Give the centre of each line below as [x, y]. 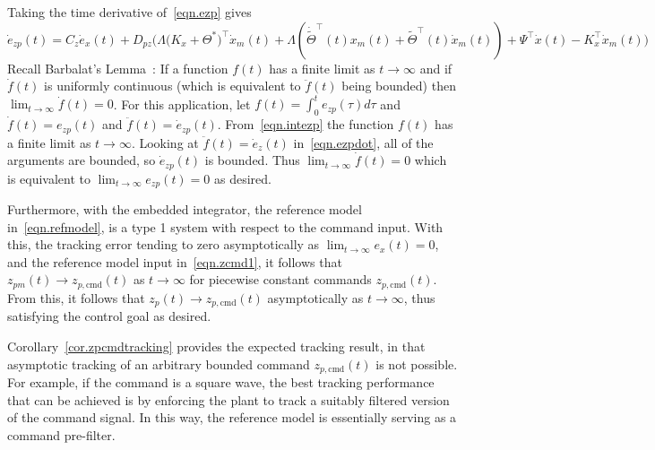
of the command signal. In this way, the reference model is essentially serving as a [232, 417]
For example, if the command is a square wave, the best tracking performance [221, 381]
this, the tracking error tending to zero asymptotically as [164, 244]
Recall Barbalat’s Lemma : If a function [118, 68]
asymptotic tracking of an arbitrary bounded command [159, 363]
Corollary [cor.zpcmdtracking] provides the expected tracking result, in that [216, 346]
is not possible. [417, 363]
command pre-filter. [61, 434]
